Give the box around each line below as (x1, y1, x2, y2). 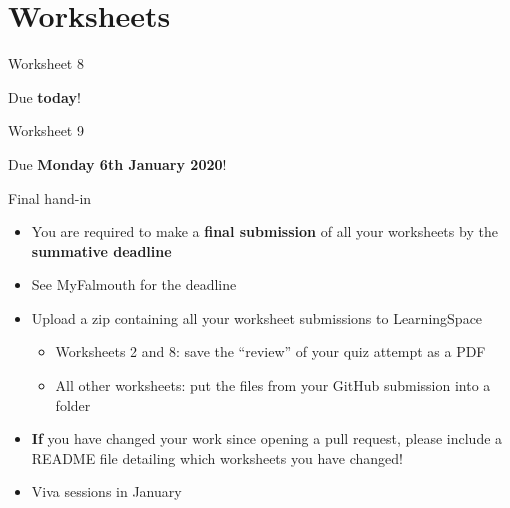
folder (55, 394, 91, 415)
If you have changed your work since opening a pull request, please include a (31, 428, 503, 449)
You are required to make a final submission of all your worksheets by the (31, 221, 498, 242)
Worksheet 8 (8, 53, 84, 74)
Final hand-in (8, 187, 92, 208)
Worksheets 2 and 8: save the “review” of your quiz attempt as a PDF (55, 341, 486, 362)
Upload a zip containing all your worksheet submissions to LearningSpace (31, 307, 483, 328)
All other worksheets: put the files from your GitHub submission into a (55, 375, 491, 396)
